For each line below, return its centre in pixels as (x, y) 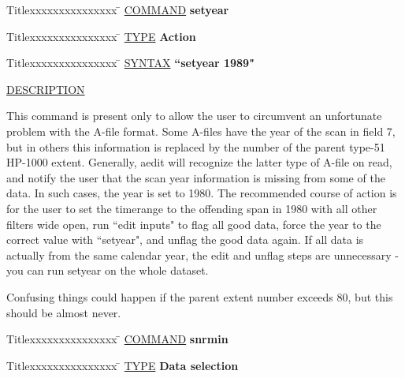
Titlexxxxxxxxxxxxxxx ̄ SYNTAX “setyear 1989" (130, 63)
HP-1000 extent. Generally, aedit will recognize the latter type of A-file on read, (199, 162)
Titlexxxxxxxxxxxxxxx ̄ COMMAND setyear (118, 9)
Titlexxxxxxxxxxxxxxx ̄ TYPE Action (101, 36)
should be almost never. (64, 312)
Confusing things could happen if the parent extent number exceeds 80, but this (200, 296)
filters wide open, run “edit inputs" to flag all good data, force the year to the (194, 224)
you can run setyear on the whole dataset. (108, 270)
